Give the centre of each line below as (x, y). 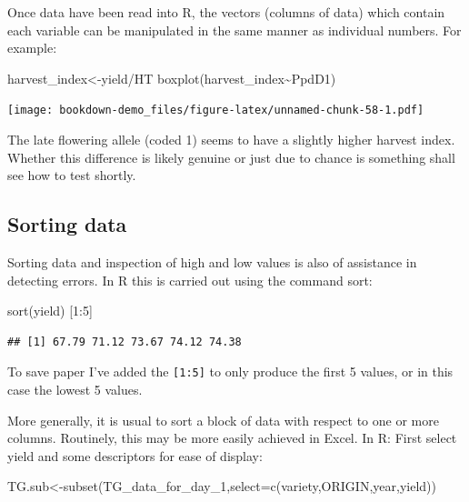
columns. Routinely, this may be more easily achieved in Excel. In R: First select (232, 438)
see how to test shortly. (72, 175)
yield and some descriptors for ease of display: (135, 455)
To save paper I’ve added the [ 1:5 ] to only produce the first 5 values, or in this (230, 371)
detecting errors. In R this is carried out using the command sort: (190, 280)
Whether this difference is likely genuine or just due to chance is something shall (231, 157)
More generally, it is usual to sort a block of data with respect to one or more (223, 420)
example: (32, 48)
